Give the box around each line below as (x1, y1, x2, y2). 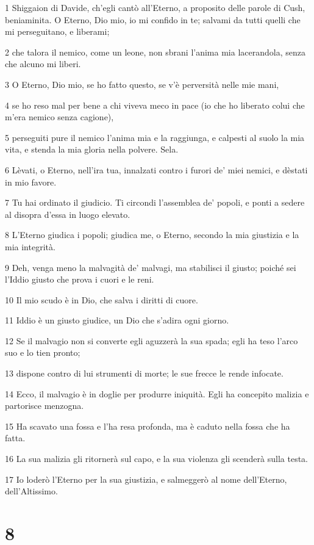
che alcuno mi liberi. (5, 57, 81, 70)
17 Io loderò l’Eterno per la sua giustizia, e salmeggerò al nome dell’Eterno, (5, 472, 287, 485)
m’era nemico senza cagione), (5, 110, 114, 123)
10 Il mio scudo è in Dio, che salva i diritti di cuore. (5, 293, 198, 306)
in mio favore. (5, 175, 57, 188)
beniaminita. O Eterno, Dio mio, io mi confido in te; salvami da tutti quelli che (5, 13, 301, 26)
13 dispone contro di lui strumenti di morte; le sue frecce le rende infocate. (5, 367, 284, 380)
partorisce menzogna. (5, 399, 84, 412)
